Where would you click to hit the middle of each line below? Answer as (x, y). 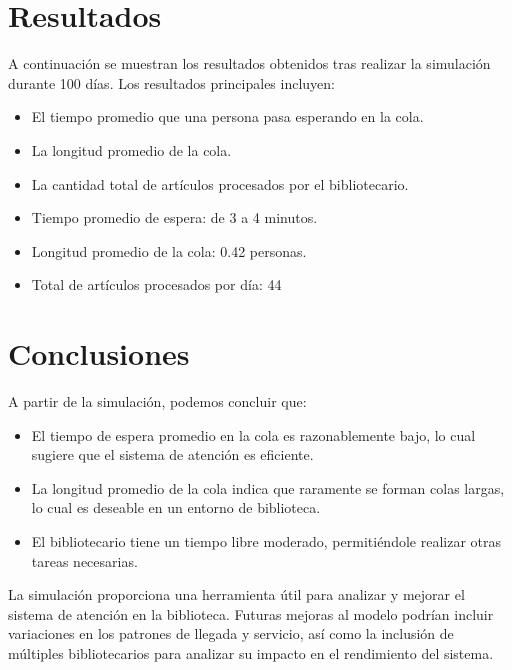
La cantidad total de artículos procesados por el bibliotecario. (220, 183)
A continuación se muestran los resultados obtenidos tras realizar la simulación (249, 63)
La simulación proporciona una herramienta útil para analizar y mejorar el (236, 594)
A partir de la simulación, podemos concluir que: (157, 401)
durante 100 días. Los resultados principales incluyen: (171, 82)
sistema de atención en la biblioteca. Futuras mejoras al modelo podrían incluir (251, 613)
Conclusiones (99, 353)
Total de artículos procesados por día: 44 (156, 284)
